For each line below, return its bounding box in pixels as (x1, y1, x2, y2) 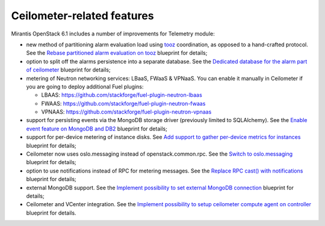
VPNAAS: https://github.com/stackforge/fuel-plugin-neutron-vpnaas (41, 108, 212, 115)
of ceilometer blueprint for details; (26, 66, 111, 73)
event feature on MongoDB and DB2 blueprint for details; (26, 125, 168, 132)
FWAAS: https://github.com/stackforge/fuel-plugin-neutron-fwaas (41, 100, 206, 107)
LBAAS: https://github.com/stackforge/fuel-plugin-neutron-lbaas (41, 91, 203, 99)
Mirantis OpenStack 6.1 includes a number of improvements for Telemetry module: (11, 30, 215, 37)
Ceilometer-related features (11, 9, 154, 22)
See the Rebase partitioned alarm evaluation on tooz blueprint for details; (26, 49, 208, 56)
